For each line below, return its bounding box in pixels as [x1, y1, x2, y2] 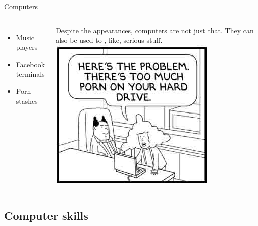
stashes [16, 95, 38, 106]
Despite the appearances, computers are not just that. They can [56, 25, 254, 35]
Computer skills [4, 207, 88, 223]
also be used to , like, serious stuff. [56, 35, 163, 45]
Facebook [16, 59, 45, 69]
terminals [16, 69, 45, 79]
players [16, 42, 38, 52]
